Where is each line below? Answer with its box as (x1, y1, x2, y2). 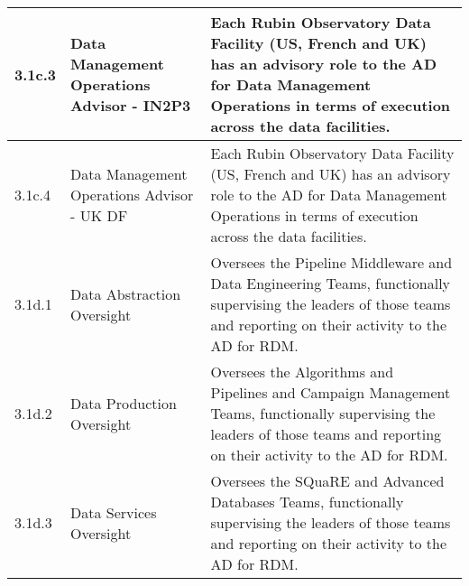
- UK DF (69, 205, 128, 226)
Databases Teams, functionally (210, 491, 404, 512)
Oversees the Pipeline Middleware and (210, 252, 453, 273)
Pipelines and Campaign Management (210, 382, 451, 403)
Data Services (69, 501, 157, 523)
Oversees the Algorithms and (210, 361, 394, 382)
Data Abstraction (69, 283, 181, 304)
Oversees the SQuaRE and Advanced (210, 470, 445, 491)
